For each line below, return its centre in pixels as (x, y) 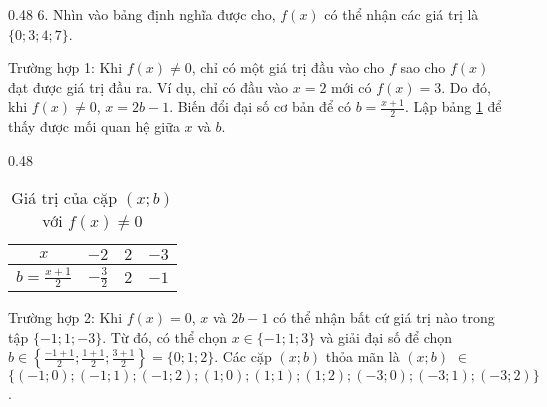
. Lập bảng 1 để (453, 106)
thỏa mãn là (362, 356)
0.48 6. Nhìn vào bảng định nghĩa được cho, (142, 14)
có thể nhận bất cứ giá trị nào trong (384, 317)
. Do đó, (466, 86)
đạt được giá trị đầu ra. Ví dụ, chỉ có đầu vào (148, 86)
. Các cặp (243, 356)
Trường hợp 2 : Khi (65, 317)
